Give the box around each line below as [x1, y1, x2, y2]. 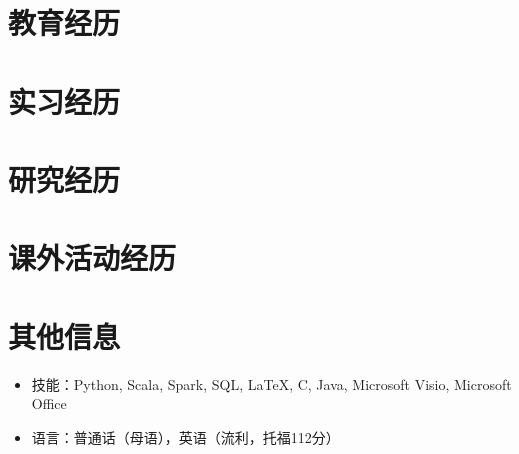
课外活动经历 [8, 237, 177, 278]
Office [31, 393, 67, 414]
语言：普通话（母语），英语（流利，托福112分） [31, 426, 340, 447]
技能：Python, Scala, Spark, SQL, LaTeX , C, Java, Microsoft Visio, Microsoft [31, 373, 512, 394]
